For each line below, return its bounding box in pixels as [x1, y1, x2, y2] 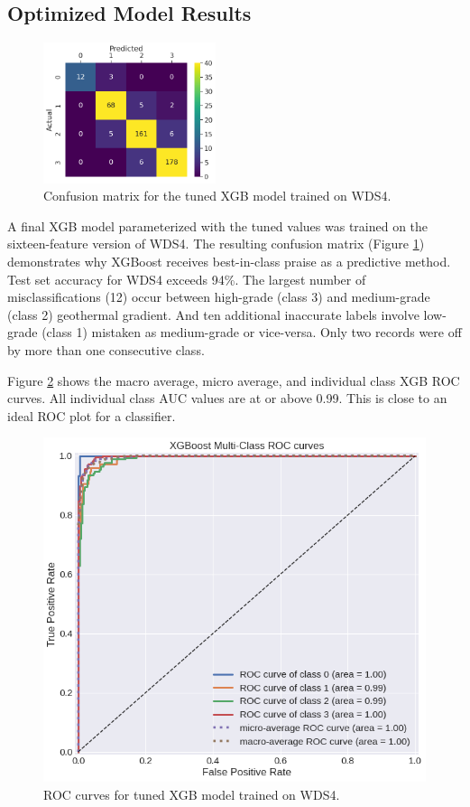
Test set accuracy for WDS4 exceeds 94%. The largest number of [7, 269, 366, 288]
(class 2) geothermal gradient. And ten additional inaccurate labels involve [7, 305, 419, 324]
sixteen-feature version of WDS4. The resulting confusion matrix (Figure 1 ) [7, 234, 425, 253]
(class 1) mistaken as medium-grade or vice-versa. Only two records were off [41, 323, 462, 342]
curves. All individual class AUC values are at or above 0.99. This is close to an [7, 389, 447, 408]
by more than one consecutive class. [7, 341, 205, 360]
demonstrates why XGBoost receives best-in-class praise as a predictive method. [7, 252, 451, 271]
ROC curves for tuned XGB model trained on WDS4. [43, 784, 340, 803]
